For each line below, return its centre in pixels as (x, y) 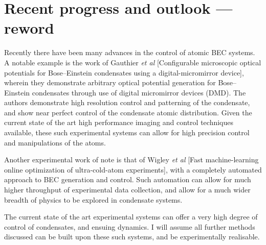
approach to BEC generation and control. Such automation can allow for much (128, 179)
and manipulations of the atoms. (55, 142)
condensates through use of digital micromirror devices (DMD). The (139, 92)
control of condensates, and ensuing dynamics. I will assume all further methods (130, 226)
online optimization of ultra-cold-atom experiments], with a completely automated (133, 169)
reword (29, 28)
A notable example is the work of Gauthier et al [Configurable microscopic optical (133, 62)
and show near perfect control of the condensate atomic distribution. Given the (128, 112)
